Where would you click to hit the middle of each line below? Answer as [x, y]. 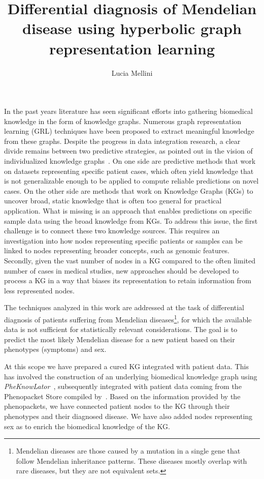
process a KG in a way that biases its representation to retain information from [128, 280]
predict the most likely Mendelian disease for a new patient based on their [120, 339]
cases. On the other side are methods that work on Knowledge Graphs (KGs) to [129, 190]
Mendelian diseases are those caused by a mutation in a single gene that [128, 451]
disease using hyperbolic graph [132, 28]
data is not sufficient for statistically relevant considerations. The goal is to [121, 329]
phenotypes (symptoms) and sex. [55, 349]
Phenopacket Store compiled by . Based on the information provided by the [122, 396]
